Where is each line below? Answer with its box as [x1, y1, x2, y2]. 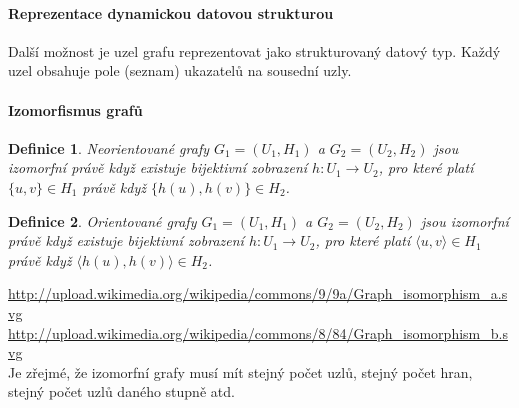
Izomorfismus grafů [8, 99, 143, 120]
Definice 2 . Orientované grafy [8, 210, 197, 231]
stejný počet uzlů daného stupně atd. [8, 381, 235, 402]
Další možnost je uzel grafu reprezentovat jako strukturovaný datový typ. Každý [8, 40, 501, 61]
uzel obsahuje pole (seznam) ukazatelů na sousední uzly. [8, 60, 352, 81]
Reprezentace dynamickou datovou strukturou [8, 2, 334, 23]
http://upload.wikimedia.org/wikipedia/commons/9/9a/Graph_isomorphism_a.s [8, 283, 508, 304]
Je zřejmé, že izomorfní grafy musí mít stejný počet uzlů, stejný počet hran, [8, 361, 473, 382]
